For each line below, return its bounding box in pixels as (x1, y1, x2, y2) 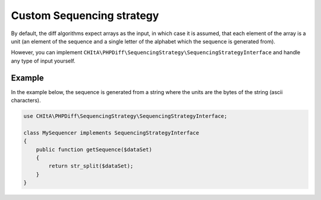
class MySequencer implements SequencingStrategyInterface (23, 129, 199, 136)
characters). (11, 97, 41, 104)
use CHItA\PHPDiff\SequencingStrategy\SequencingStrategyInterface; (23, 113, 228, 119)
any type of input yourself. (11, 57, 75, 64)
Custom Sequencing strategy (11, 9, 159, 22)
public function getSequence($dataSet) (36, 146, 153, 153)
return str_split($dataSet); (48, 162, 134, 170)
